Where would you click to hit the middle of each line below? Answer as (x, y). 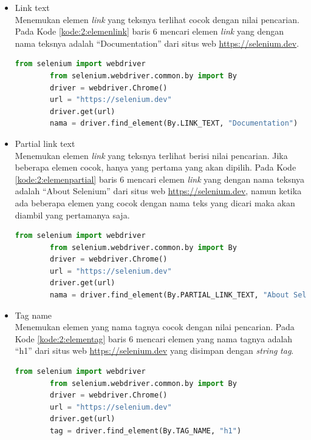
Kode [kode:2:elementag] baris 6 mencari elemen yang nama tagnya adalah (154, 338)
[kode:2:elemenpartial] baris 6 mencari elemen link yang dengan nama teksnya (160, 179)
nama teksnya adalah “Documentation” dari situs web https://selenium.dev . (157, 43)
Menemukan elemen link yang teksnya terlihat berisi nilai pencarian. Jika (151, 155)
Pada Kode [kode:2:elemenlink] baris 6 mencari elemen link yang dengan (149, 31)
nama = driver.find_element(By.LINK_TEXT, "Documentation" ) (174, 124)
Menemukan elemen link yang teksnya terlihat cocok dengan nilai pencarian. (157, 19)
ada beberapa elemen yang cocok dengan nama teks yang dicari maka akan (155, 202)
